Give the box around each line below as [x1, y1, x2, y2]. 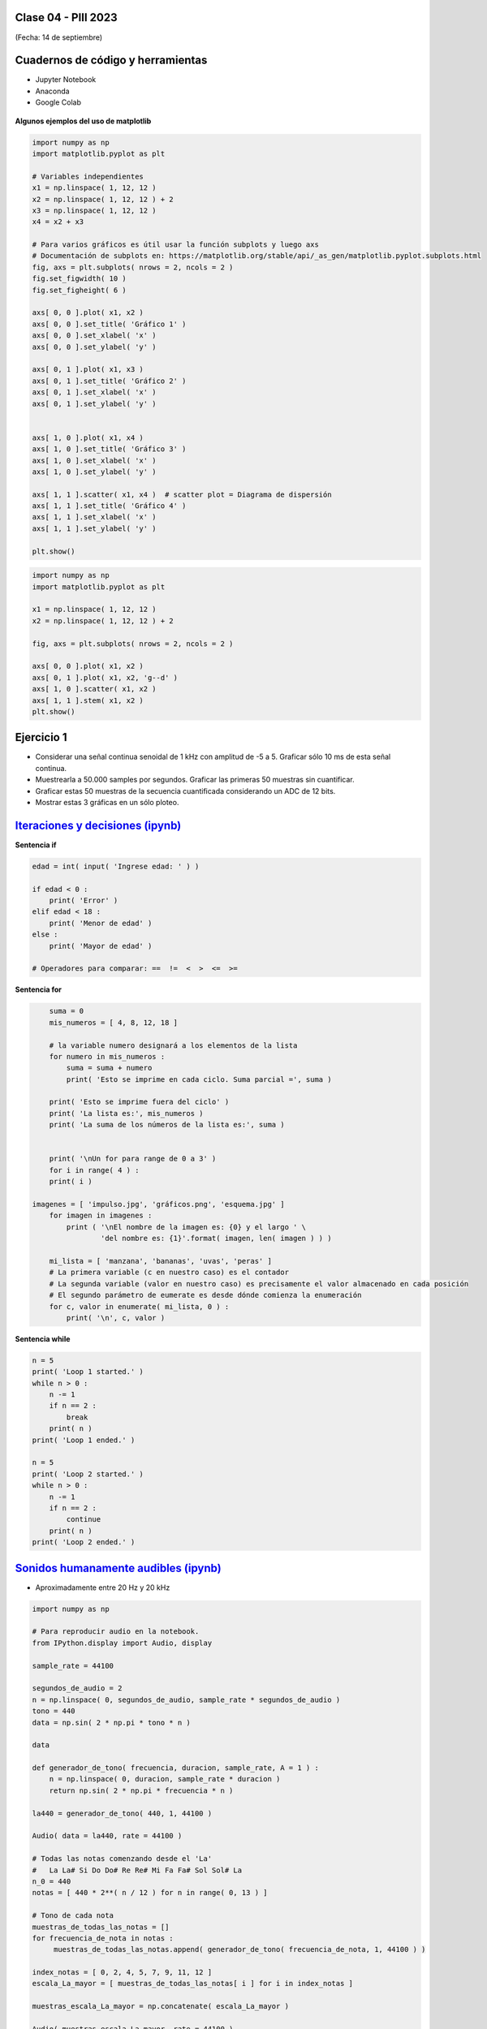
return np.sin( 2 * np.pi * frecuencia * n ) [49, 1786, 234, 1795]
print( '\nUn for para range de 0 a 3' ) [49, 1154, 217, 1164]
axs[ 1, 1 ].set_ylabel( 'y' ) [32, 523, 157, 533]
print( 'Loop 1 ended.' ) [32, 1435, 136, 1445]
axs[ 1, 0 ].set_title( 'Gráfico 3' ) [32, 445, 187, 454]
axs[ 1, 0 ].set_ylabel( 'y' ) [32, 467, 157, 476]
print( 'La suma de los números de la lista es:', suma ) [49, 1120, 285, 1130]
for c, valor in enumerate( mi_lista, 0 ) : [49, 1302, 230, 1311]
